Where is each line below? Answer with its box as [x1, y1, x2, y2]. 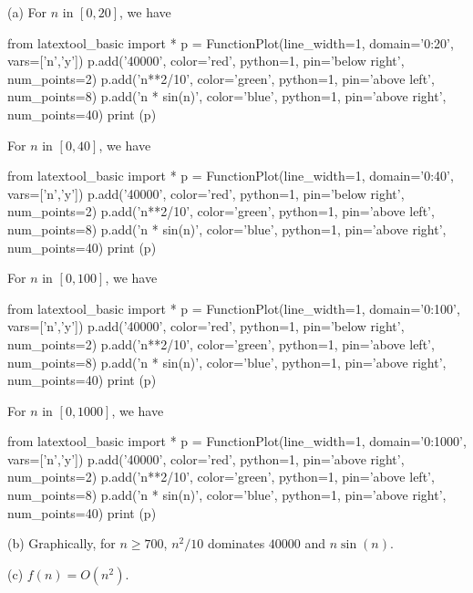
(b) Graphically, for [7, 534, 116, 553]
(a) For [7, 3, 47, 21]
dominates [207, 534, 265, 553]
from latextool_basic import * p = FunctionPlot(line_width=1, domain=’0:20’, [7, 33, 454, 52]
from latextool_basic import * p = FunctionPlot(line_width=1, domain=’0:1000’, [7, 432, 467, 451]
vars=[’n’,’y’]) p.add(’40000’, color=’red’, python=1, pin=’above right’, [7, 449, 405, 468]
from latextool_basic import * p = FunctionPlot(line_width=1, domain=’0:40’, [7, 166, 454, 185]
